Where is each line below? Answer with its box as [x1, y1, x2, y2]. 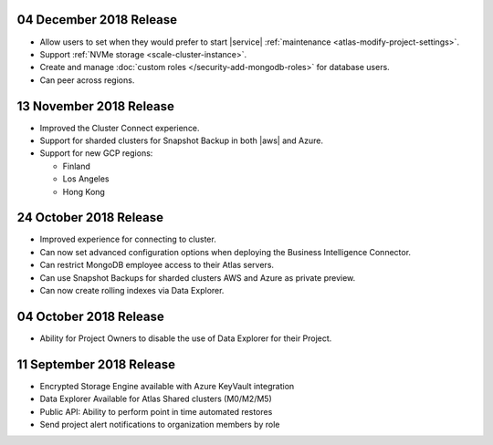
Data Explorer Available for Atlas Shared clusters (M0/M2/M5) [39, 393, 273, 405]
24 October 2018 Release [16, 210, 164, 225]
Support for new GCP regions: [39, 148, 153, 159]
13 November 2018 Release [16, 98, 175, 114]
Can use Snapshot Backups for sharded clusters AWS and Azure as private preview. [39, 272, 356, 283]
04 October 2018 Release [16, 308, 164, 324]
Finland [62, 160, 91, 171]
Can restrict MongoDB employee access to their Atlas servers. [39, 260, 274, 271]
